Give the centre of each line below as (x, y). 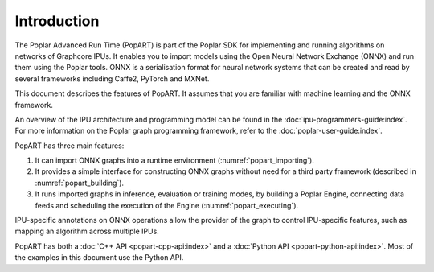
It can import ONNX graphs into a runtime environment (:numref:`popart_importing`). (175, 160)
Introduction (57, 21)
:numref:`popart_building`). (80, 183)
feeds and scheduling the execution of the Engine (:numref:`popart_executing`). (167, 205)
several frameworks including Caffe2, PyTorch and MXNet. (112, 78)
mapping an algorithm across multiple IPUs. (87, 231)
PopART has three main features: (70, 146)
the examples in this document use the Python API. (99, 258)
